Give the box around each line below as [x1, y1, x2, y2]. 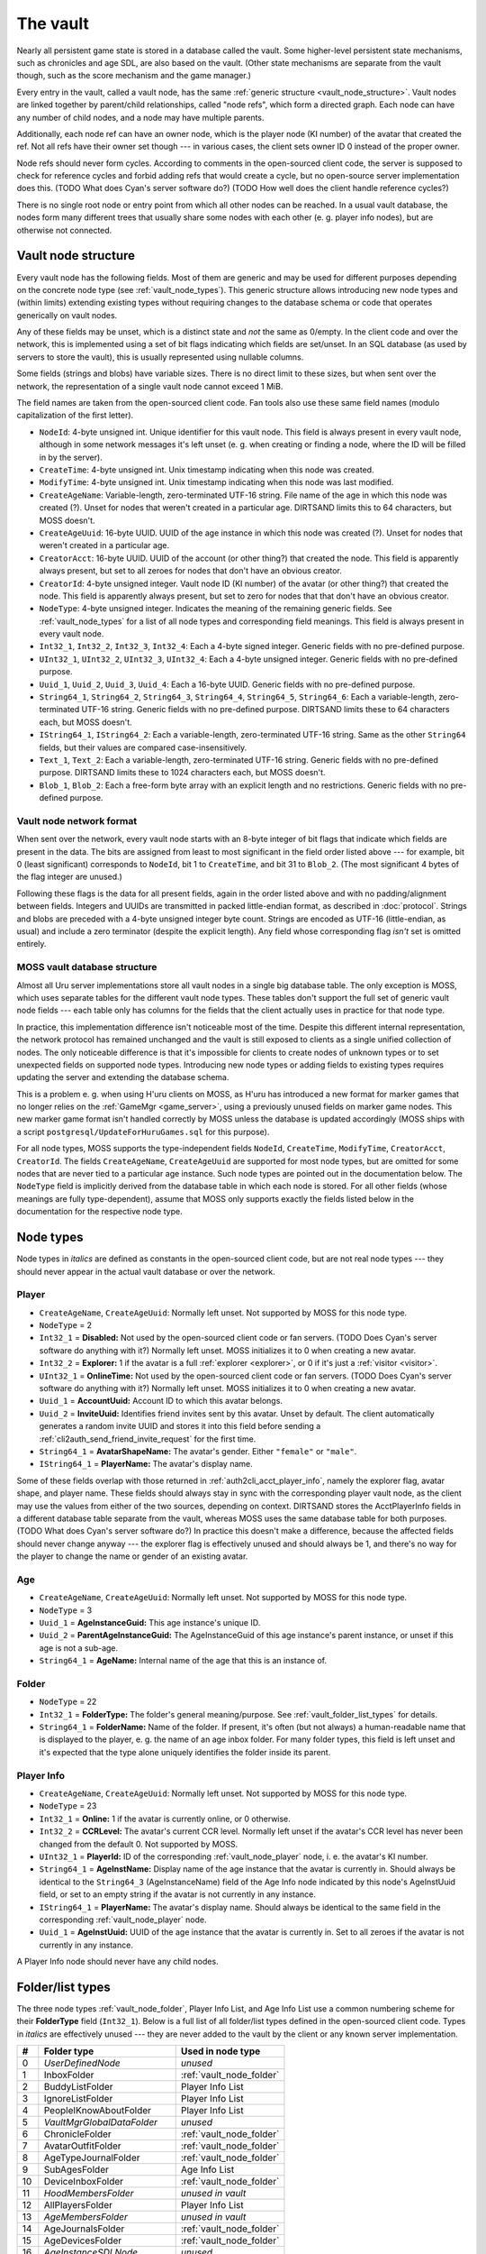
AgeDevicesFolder [43, 2234, 122, 2247]
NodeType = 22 [39, 1696, 97, 1708]
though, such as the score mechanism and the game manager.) [16, 70, 252, 81]
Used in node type [180, 2045, 261, 2057]
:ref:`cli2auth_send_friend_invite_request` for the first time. [39, 1434, 256, 1444]
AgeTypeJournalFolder [43, 2151, 140, 2164]
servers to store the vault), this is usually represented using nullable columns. [16, 352, 304, 362]
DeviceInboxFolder [43, 2176, 124, 2188]
